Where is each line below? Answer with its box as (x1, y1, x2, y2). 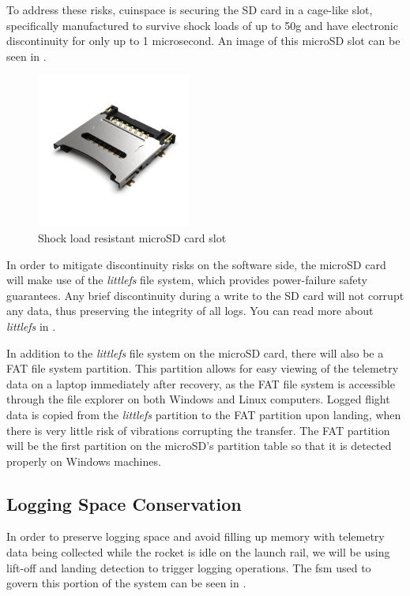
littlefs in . (6, 317, 56, 334)
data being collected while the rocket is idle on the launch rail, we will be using (6, 544, 390, 560)
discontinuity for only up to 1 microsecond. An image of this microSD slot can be (6, 32, 401, 49)
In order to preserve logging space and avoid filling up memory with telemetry (6, 528, 385, 545)
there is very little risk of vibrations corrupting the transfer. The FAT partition (6, 422, 390, 438)
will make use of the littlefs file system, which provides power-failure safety (6, 272, 367, 288)
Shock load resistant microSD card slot (38, 229, 227, 246)
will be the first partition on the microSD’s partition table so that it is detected (6, 437, 392, 454)
